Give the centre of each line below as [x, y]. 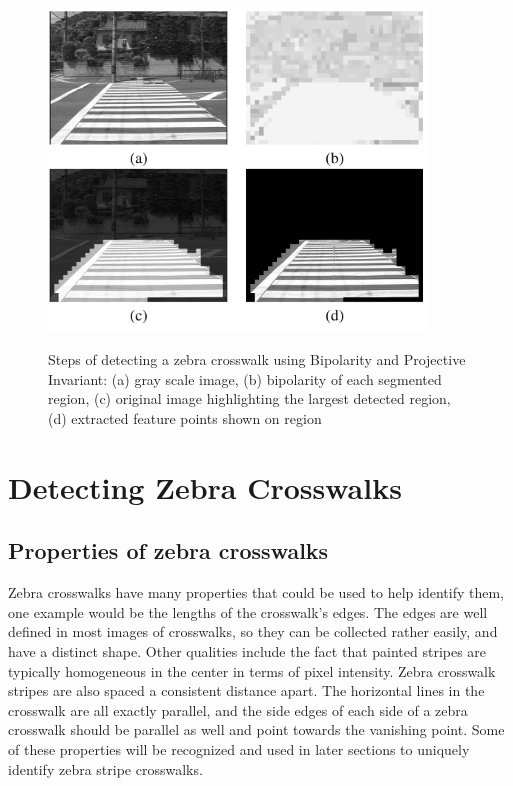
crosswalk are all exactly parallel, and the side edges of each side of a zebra [238, 709]
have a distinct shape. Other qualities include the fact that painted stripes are [247, 651]
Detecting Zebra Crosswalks [205, 486]
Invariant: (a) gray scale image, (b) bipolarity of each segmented [245, 378]
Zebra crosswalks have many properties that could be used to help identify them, [256, 592]
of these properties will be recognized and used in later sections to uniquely [239, 748]
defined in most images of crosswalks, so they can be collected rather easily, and [253, 631]
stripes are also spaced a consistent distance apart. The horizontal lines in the [246, 690]
